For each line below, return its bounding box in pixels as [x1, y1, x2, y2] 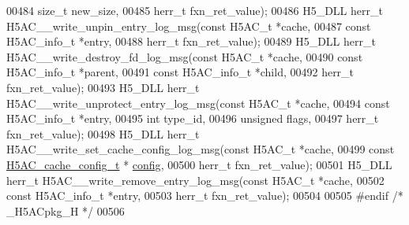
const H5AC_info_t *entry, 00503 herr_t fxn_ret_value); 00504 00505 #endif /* [6, 187, 403, 204]
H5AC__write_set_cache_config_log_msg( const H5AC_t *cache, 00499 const [6, 141, 395, 157]
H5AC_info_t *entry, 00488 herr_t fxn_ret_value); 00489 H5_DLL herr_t [6, 33, 376, 50]
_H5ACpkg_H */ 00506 [6, 202, 125, 219]
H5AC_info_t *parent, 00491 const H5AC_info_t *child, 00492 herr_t [6, 64, 355, 80]
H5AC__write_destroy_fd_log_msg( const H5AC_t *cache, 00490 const [6, 48, 363, 65]
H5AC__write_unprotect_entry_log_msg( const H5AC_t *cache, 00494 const [6, 94, 390, 111]
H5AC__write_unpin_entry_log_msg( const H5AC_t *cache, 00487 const [6, 17, 371, 34]
